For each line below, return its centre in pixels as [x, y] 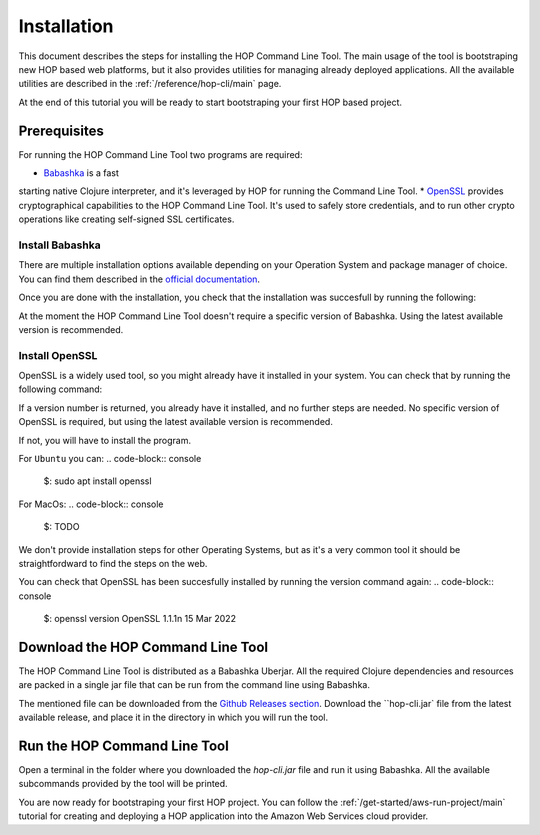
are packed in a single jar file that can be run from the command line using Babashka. [194, 685]
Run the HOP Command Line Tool [123, 746]
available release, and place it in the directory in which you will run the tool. [173, 717]
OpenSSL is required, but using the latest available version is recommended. [176, 422]
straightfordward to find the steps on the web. [113, 563]
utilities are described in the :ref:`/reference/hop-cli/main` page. [150, 84]
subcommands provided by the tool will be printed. [123, 784]
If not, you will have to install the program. [105, 440]
